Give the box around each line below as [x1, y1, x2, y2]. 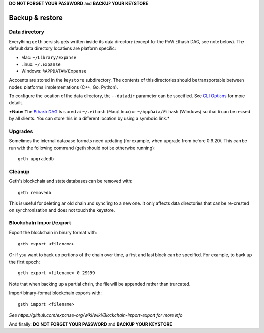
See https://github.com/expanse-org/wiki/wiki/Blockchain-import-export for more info [9, 312, 183, 318]
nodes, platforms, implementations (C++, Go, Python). [9, 84, 118, 90]
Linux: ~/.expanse [21, 61, 61, 67]
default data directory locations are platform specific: [9, 45, 116, 51]
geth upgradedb [18, 156, 54, 161]
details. [9, 100, 24, 106]
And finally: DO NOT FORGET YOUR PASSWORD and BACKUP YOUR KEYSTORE [9, 321, 172, 327]
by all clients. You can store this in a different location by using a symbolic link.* [9, 115, 170, 122]
